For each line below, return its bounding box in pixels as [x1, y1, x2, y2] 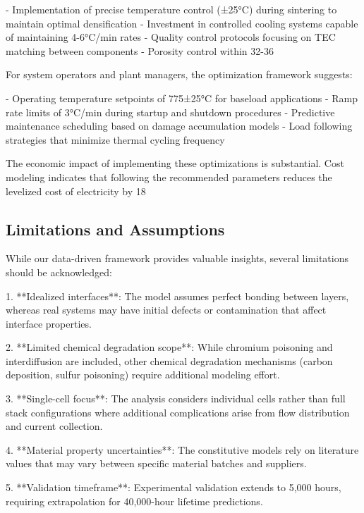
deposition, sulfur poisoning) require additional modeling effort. [6, 367, 280, 382]
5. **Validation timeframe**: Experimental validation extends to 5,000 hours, [6, 480, 341, 495]
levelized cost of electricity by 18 [6, 183, 146, 198]
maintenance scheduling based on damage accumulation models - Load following [6, 118, 353, 133]
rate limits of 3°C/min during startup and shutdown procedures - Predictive [6, 104, 335, 119]
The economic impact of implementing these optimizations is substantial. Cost [6, 156, 344, 171]
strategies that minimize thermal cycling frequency [6, 132, 225, 147]
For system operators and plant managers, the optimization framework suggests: [6, 67, 353, 82]
